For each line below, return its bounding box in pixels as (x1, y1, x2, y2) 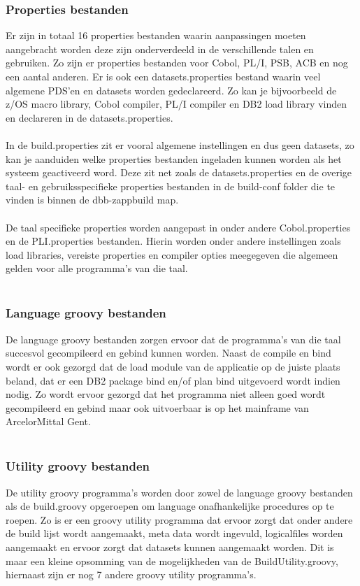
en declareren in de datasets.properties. (6, 110, 173, 124)
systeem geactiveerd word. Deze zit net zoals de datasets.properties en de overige (6, 165, 352, 180)
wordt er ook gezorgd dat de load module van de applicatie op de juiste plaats (6, 359, 340, 373)
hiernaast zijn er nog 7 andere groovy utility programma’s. (6, 567, 257, 582)
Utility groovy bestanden (6, 457, 150, 475)
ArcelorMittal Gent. (6, 414, 91, 429)
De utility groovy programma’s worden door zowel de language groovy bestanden (6, 485, 353, 499)
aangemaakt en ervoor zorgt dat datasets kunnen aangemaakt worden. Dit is (6, 540, 334, 555)
